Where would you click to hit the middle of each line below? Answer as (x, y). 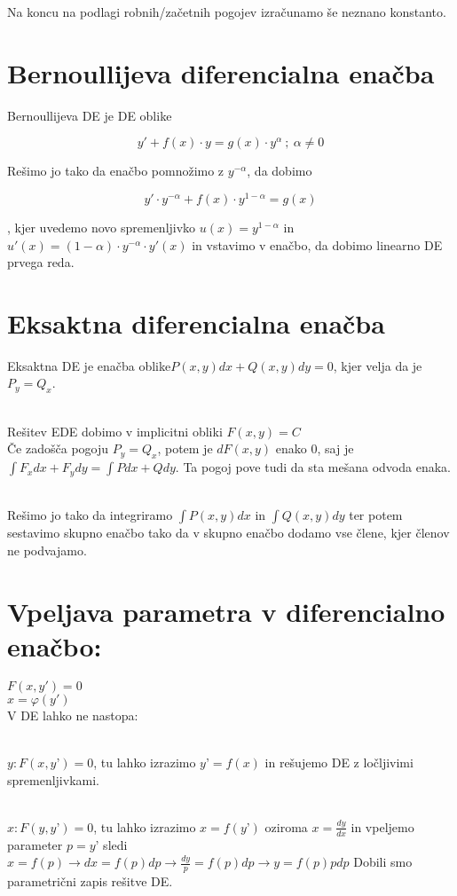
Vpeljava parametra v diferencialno (226, 611)
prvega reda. (41, 262)
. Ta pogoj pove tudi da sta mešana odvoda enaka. (313, 467)
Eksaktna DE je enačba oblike (89, 365)
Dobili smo (383, 862)
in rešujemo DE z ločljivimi (339, 762)
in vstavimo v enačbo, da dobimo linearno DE (317, 244)
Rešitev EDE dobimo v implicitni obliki (115, 431)
